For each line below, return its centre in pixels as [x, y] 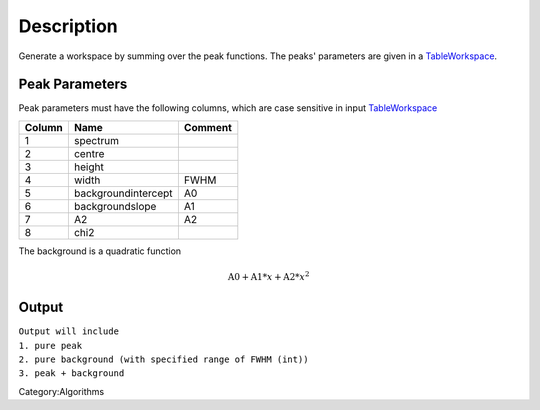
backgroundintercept [123, 193]
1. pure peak [50, 345]
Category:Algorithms [61, 391]
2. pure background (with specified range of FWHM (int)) [163, 359]
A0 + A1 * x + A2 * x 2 [268, 276]
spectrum [96, 140]
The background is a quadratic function [100, 251]
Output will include [69, 331]
